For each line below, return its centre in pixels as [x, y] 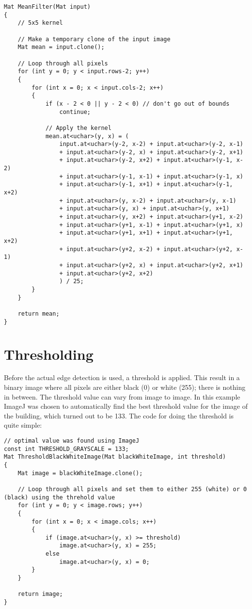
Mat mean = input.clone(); [61, 47]
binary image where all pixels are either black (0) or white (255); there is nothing [125, 387]
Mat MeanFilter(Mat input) [47, 7]
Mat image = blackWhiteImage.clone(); [80, 473]
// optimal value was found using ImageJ [72, 441]
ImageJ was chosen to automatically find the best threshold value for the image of [126, 406]
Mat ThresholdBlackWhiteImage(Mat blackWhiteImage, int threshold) [115, 457]
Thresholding [49, 354]
